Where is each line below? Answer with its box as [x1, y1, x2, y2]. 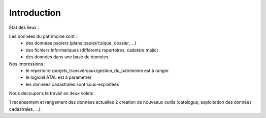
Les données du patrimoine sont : [9, 33, 77, 39]
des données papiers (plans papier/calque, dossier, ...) [26, 40, 136, 46]
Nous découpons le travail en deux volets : [9, 91, 96, 96]
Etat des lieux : [9, 24, 39, 30]
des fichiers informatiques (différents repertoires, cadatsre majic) [26, 47, 159, 53]
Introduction [9, 7, 61, 18]
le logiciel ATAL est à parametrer [26, 74, 92, 80]
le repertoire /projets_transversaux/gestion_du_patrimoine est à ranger [26, 68, 169, 73]
